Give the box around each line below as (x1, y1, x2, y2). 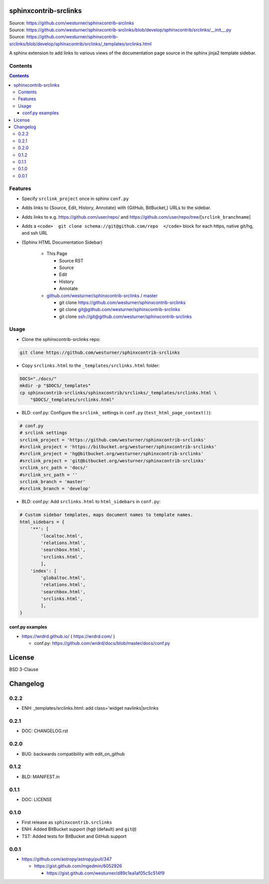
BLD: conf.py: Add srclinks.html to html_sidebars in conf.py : (21, 499, 161, 505)
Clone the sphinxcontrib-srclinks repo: (21, 336, 101, 342)
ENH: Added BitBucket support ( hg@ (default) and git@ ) (21, 826, 137, 832)
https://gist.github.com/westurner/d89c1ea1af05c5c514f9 (46, 870, 165, 876)
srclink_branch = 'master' (19, 479, 86, 485)
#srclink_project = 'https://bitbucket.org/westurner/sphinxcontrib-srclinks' (19, 444, 217, 450)
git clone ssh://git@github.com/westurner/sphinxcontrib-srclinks (59, 313, 192, 319)
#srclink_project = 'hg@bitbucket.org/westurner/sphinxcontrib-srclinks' (19, 451, 204, 457)
